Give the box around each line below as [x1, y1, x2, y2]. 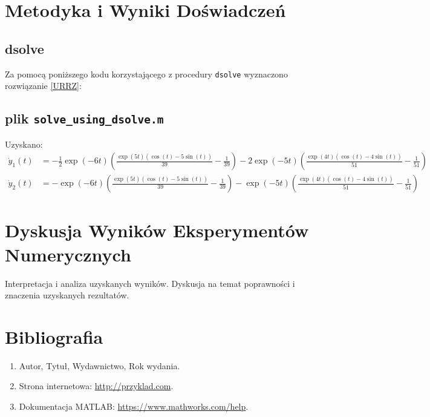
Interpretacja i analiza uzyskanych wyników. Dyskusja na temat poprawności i [5, 277, 295, 289]
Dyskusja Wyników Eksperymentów [5, 218, 309, 243]
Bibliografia [5, 324, 103, 349]
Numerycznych [5, 241, 131, 266]
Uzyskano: [5, 137, 43, 150]
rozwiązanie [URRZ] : [5, 79, 82, 92]
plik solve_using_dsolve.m [5, 109, 164, 128]
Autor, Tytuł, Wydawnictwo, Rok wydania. [19, 359, 180, 372]
